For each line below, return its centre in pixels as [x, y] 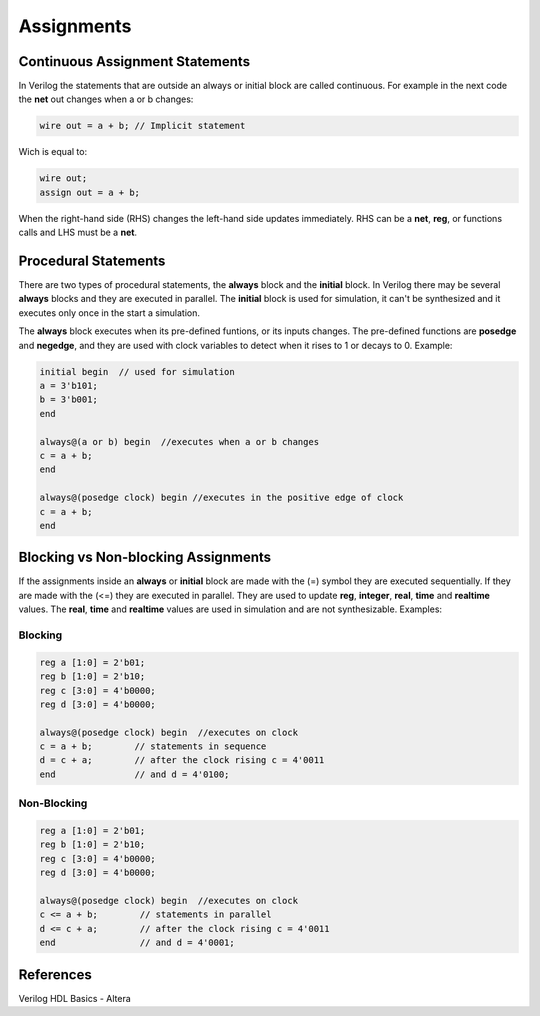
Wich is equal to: [53, 152]
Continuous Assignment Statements [134, 61]
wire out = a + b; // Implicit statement [142, 126]
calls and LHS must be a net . [78, 232]
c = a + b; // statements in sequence [153, 746]
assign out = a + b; [89, 192]
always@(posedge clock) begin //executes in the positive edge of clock [221, 498]
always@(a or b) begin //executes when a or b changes [179, 441]
